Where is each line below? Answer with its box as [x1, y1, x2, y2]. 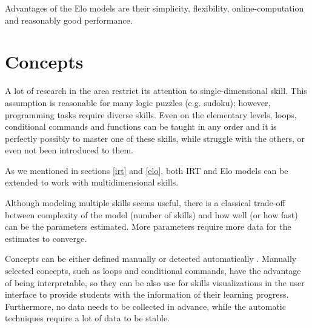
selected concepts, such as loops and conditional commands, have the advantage [5, 264, 301, 277]
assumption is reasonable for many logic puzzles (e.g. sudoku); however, [5, 96, 271, 109]
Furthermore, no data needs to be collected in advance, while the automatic [5, 300, 286, 312]
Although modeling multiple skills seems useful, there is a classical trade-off [5, 196, 285, 209]
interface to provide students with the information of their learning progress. [5, 288, 289, 301]
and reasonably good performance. [5, 13, 133, 26]
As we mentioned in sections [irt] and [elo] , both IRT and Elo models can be [5, 164, 288, 176]
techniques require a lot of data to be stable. [5, 312, 170, 324]
